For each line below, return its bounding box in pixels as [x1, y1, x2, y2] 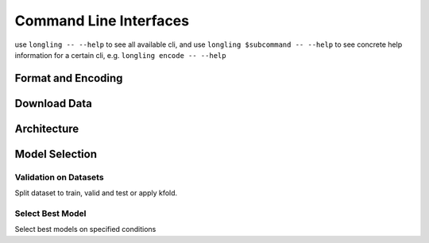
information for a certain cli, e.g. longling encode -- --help [14, 50, 226, 60]
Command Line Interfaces [14, 12, 190, 29]
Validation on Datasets [14, 172, 104, 183]
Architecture [14, 121, 79, 135]
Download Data [14, 96, 93, 110]
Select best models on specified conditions [14, 225, 157, 234]
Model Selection [14, 147, 98, 160]
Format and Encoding [14, 71, 123, 85]
